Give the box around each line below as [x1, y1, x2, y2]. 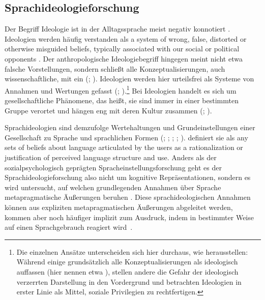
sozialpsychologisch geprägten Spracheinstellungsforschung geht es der [5, 162, 222, 172]
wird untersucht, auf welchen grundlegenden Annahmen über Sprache [5, 182, 221, 192]
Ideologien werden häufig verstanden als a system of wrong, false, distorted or [5, 33, 247, 44]
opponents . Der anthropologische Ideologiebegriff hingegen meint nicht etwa [5, 53, 243, 64]
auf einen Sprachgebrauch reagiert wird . [5, 222, 133, 232]
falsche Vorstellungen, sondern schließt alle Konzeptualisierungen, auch [5, 63, 225, 74]
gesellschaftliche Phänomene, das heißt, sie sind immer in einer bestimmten [5, 95, 239, 106]
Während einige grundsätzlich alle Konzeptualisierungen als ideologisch [16, 256, 238, 267]
